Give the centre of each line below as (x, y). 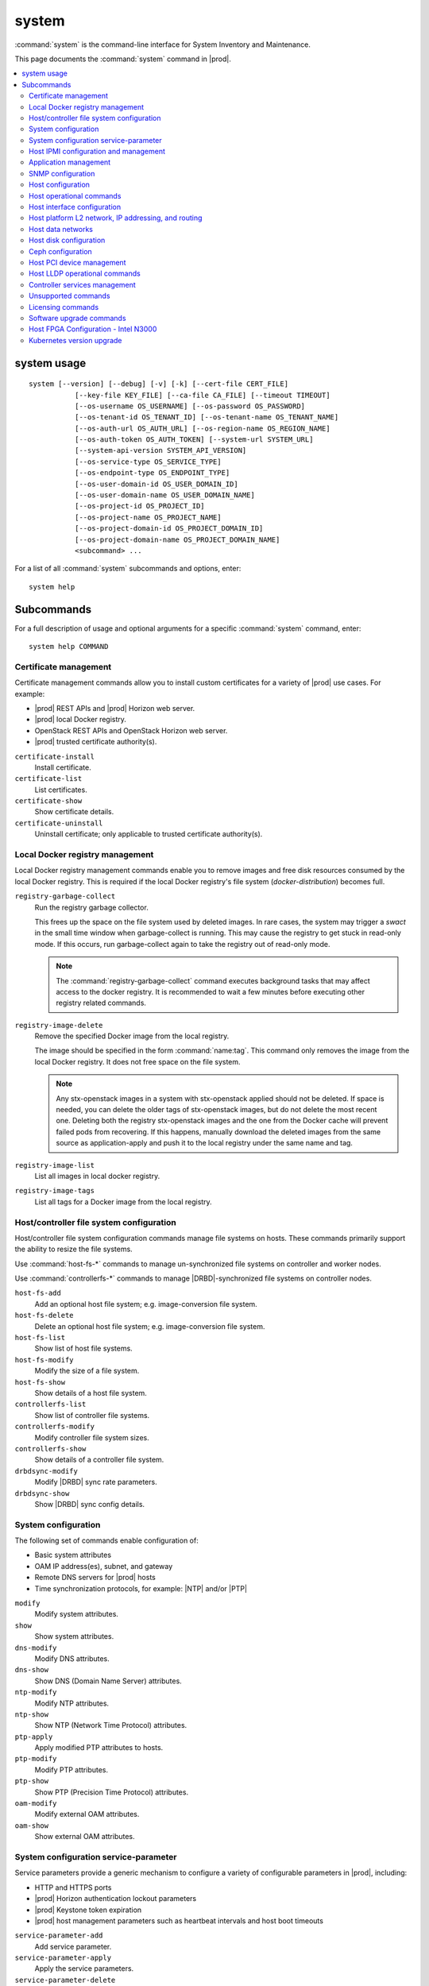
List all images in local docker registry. (97, 1176)
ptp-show (32, 1781)
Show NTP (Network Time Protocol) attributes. (111, 1725)
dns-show (32, 1670)
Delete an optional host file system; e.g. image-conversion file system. (150, 1326)
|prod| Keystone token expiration (88, 1910)
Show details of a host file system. (91, 1393)
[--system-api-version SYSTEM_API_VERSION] (160, 450)
